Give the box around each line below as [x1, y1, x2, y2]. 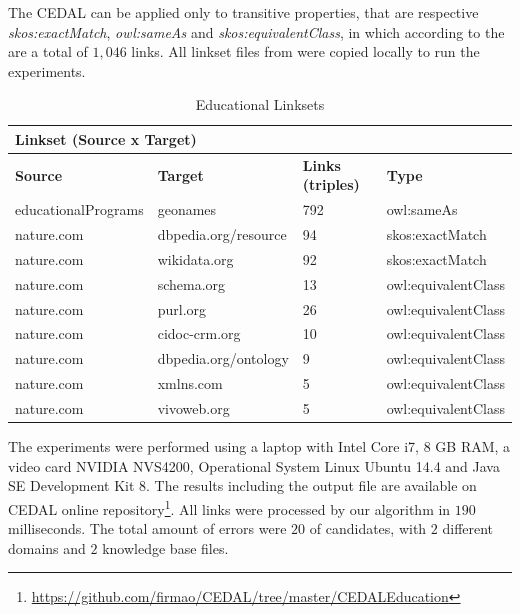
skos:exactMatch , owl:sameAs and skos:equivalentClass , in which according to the [8, 21, 505, 42]
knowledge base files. [102, 537, 229, 558]
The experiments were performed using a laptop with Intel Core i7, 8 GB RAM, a [8, 436, 511, 457]
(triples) [302, 174, 360, 195]
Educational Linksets [195, 94, 325, 115]
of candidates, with [309, 518, 427, 539]
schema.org [157, 273, 226, 294]
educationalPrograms [15, 199, 144, 220]
